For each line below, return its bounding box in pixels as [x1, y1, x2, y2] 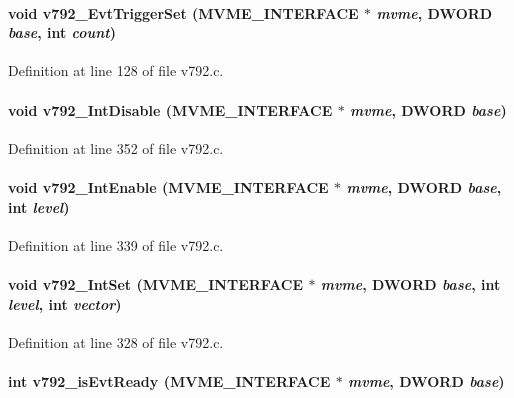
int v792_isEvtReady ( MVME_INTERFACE [8, 370, 331, 391]
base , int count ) [8, 22, 116, 43]
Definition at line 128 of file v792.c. [8, 60, 224, 81]
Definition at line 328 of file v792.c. [8, 331, 224, 352]
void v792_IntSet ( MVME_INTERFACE [8, 273, 304, 294]
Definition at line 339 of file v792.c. [8, 234, 224, 255]
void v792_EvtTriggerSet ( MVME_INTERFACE [8, 2, 359, 23]
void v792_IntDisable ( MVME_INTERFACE [8, 99, 333, 120]
